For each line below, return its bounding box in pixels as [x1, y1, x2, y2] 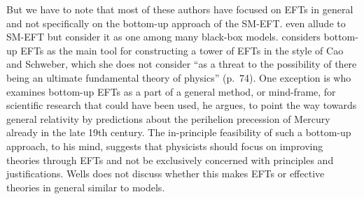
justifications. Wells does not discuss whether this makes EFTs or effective [6, 166, 325, 181]
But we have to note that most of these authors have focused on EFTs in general [6, 2, 353, 16]
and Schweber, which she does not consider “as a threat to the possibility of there [6, 57, 357, 71]
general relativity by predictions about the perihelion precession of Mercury [6, 111, 330, 126]
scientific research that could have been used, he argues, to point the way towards [6, 98, 357, 112]
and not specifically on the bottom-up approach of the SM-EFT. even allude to [6, 15, 346, 30]
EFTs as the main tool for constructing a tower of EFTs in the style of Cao [20, 43, 344, 57]
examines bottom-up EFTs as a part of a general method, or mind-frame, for [6, 84, 336, 98]
